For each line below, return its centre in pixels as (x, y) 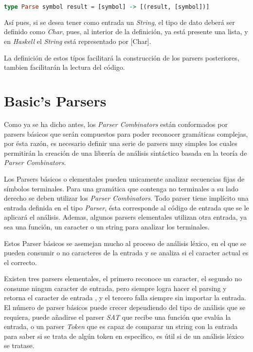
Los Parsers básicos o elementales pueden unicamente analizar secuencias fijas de (124, 178)
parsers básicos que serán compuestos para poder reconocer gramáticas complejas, (126, 134)
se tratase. (19, 345)
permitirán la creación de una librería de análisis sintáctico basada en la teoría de (126, 153)
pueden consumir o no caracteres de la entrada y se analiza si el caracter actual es (126, 253)
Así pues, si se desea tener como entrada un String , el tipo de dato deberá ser (119, 22)
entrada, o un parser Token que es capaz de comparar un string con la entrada (121, 326)
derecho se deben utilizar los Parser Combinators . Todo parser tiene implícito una (126, 198)
